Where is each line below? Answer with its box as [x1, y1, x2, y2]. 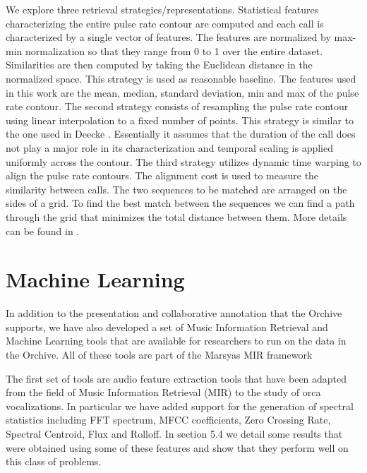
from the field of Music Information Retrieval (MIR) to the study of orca [6, 385, 321, 400]
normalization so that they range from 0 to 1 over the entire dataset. [25, 43, 323, 58]
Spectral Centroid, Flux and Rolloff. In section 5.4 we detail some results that [6, 426, 343, 441]
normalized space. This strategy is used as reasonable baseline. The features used [6, 71, 356, 85]
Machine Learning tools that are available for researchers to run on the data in [6, 333, 347, 348]
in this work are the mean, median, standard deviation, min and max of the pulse [6, 85, 359, 100]
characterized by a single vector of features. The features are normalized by [6, 30, 331, 44]
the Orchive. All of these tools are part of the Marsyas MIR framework [6, 347, 313, 361]
